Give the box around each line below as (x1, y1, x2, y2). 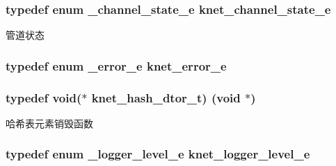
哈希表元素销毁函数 (6, 116, 93, 130)
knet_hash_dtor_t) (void (91, 89, 241, 106)
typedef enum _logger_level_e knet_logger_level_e (6, 145, 310, 163)
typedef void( (6, 89, 82, 106)
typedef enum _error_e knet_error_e (6, 57, 227, 74)
